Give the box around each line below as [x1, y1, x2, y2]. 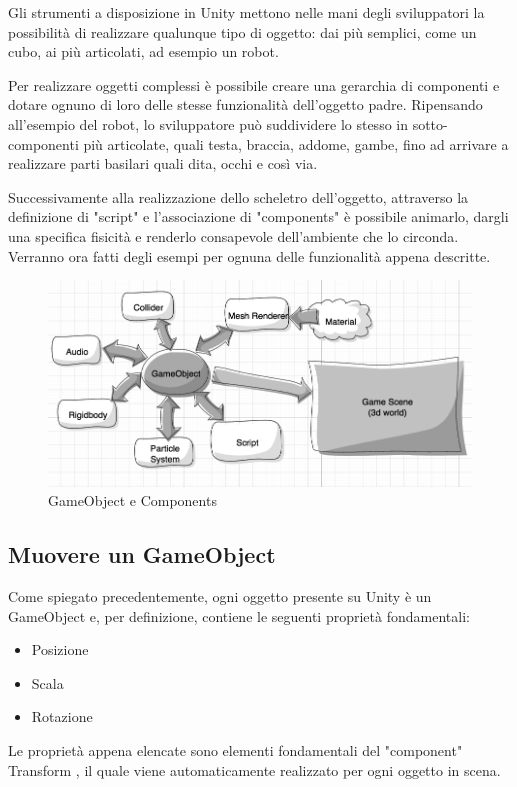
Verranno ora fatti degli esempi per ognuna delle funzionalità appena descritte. [8, 245, 491, 266]
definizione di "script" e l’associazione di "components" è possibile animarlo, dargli [8, 206, 509, 227]
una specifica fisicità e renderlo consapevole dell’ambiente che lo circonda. [8, 225, 459, 246]
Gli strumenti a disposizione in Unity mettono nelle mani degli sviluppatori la [8, 2, 485, 22]
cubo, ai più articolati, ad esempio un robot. [8, 41, 279, 62]
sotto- [412, 113, 448, 134]
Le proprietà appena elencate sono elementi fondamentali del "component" [8, 739, 463, 760]
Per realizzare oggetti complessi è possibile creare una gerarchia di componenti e [8, 74, 500, 95]
